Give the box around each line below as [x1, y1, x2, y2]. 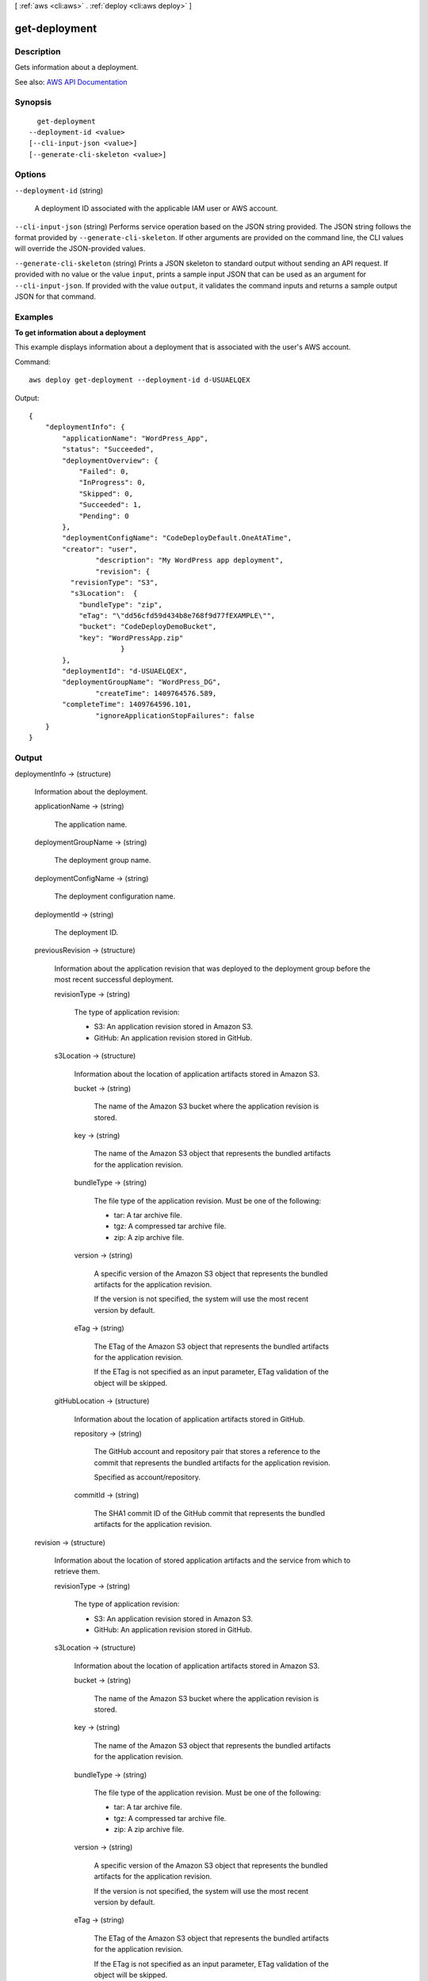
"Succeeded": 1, [78, 500, 142, 510]
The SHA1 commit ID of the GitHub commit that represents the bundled [94, 1508, 325, 1517]
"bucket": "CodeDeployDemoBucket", [78, 622, 217, 632]
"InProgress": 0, [78, 478, 147, 487]
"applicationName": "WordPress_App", [62, 433, 209, 443]
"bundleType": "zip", [78, 600, 162, 609]
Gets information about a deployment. [14, 63, 139, 72]
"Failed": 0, [78, 467, 130, 475]
